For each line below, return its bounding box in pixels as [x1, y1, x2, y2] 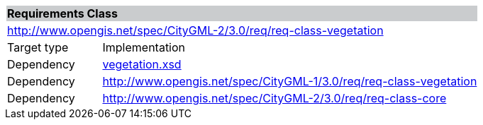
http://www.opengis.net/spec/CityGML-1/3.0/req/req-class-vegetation [102, 74, 477, 88]
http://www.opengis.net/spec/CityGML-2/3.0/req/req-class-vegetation [7, 23, 384, 37]
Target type [7, 40, 69, 54]
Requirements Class [7, 6, 118, 20]
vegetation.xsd [102, 57, 182, 71]
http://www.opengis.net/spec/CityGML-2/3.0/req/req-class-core [102, 91, 447, 105]
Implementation [102, 40, 186, 54]
